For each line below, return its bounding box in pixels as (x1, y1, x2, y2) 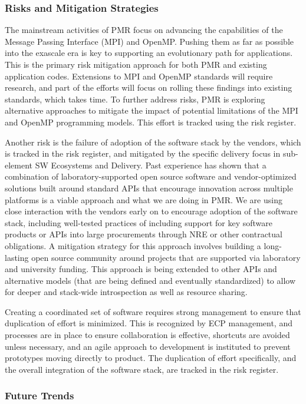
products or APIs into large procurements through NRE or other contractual (5, 228, 282, 240)
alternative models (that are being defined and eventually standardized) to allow (5, 274, 296, 286)
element (5, 158, 33, 171)
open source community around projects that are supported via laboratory (31, 251, 301, 263)
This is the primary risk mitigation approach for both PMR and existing (5, 58, 267, 70)
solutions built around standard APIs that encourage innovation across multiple (5, 181, 293, 194)
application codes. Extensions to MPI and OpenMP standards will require (5, 69, 273, 82)
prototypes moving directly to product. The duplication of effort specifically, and (5, 352, 297, 364)
